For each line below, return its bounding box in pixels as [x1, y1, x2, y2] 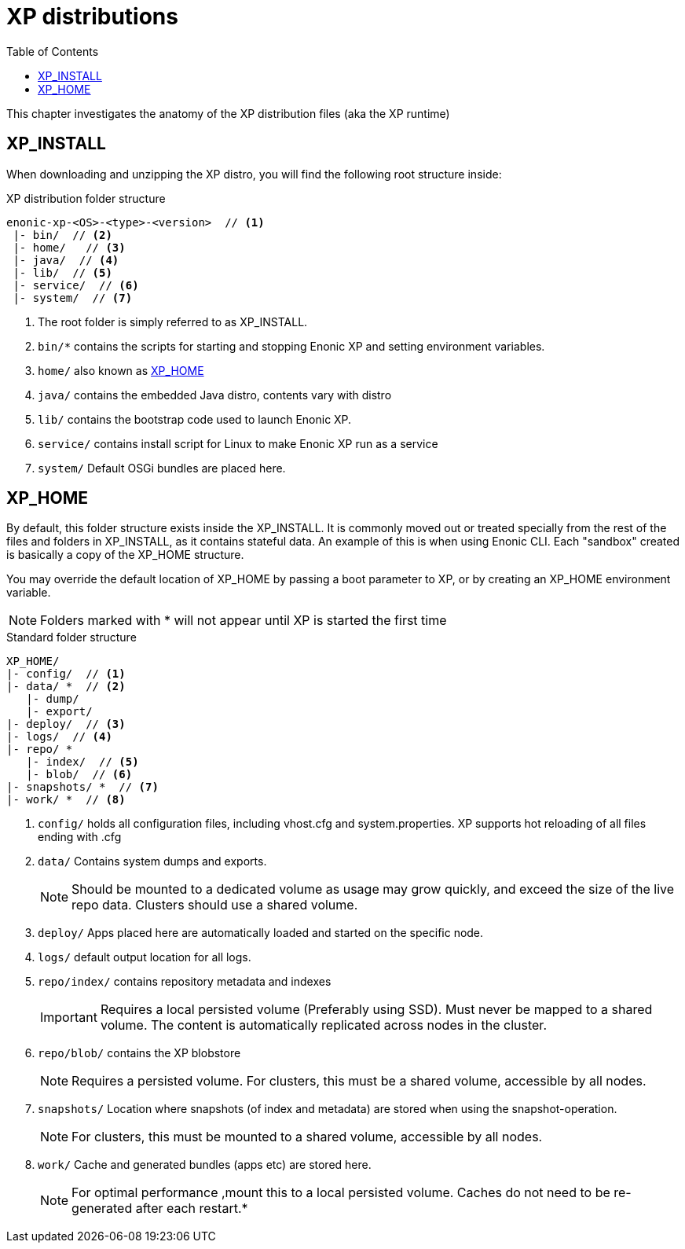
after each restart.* [135, 1200, 248, 1217]
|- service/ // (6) [13, 278, 139, 292]
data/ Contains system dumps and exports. [38, 854, 267, 869]
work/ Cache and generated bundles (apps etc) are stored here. [38, 1158, 372, 1172]
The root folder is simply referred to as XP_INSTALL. [38, 314, 308, 329]
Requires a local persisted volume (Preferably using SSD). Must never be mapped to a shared [100, 1001, 653, 1018]
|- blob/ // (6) [26, 768, 133, 781]
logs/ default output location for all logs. [38, 950, 251, 964]
